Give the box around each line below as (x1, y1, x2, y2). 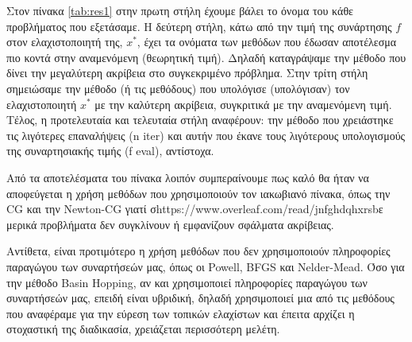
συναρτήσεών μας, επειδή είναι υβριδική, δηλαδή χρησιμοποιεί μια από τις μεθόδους (6, 290, 395, 306)
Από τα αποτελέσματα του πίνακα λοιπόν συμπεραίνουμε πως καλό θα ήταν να (6, 169, 369, 185)
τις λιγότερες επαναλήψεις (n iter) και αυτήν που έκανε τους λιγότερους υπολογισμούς (6, 126, 406, 143)
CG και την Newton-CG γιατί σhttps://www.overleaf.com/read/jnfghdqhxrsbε (6, 200, 383, 217)
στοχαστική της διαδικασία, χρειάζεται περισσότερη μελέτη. (6, 321, 280, 337)
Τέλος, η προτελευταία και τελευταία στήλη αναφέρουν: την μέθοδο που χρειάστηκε (6, 111, 394, 128)
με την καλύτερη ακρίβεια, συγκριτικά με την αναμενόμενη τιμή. (94, 95, 392, 112)
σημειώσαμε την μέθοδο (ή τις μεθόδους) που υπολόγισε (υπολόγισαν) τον (6, 80, 350, 96)
